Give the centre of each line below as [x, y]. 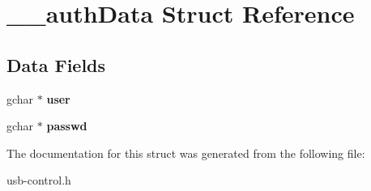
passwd [67, 126]
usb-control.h [39, 180]
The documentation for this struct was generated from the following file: [186, 153]
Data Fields [56, 64]
